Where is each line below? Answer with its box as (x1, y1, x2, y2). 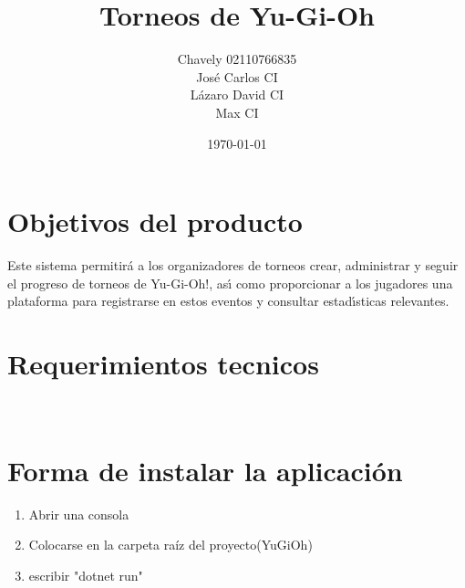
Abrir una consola (28, 504, 129, 523)
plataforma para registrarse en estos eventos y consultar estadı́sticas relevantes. (7, 291, 449, 310)
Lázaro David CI (190, 85, 284, 104)
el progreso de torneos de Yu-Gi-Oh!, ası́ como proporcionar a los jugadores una (7, 273, 453, 292)
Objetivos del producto (7, 203, 303, 240)
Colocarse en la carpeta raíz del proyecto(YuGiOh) (28, 535, 313, 554)
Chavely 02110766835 (177, 49, 297, 68)
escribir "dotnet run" (28, 565, 143, 584)
